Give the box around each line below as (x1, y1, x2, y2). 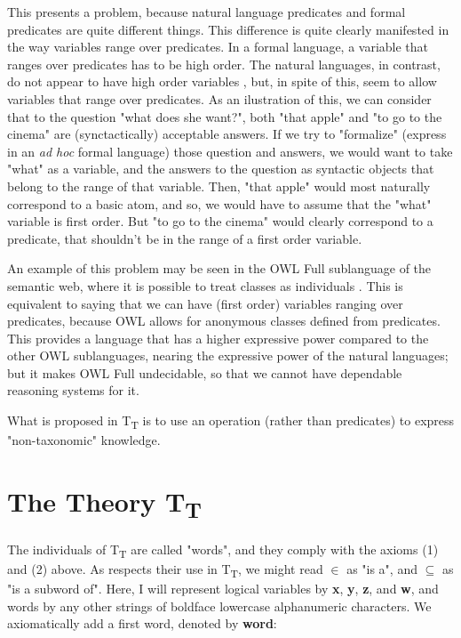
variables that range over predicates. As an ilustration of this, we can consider (7, 89, 432, 108)
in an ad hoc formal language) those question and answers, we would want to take (7, 141, 453, 160)
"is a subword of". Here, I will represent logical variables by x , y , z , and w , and (7, 579, 439, 598)
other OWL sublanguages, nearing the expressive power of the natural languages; (7, 346, 449, 365)
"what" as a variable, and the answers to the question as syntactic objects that (7, 159, 434, 178)
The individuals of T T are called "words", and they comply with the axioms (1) (7, 539, 439, 561)
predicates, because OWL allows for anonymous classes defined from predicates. (7, 311, 441, 330)
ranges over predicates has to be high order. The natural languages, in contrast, (7, 54, 441, 73)
